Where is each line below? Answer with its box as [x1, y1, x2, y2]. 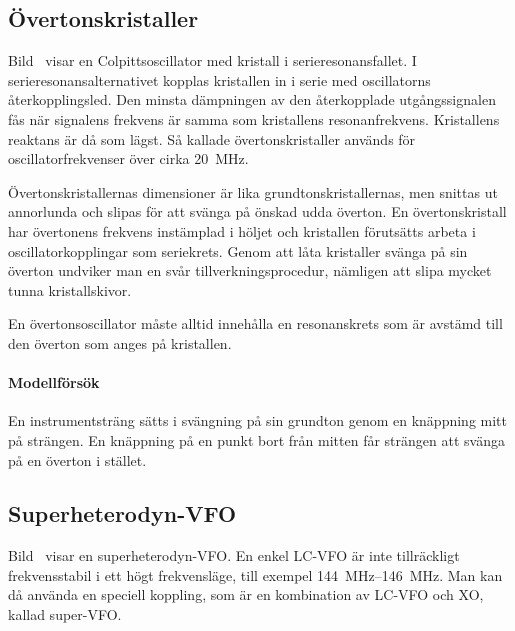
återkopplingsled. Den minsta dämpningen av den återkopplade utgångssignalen [8, 89, 496, 110]
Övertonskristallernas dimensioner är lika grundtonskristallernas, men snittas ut [8, 181, 498, 202]
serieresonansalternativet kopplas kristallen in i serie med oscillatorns [8, 69, 431, 90]
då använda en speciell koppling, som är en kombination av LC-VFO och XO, [8, 584, 484, 605]
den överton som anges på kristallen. [8, 332, 232, 353]
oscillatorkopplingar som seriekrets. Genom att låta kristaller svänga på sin [8, 240, 468, 261]
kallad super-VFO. [8, 604, 122, 625]
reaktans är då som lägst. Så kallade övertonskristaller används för [8, 128, 416, 149]
